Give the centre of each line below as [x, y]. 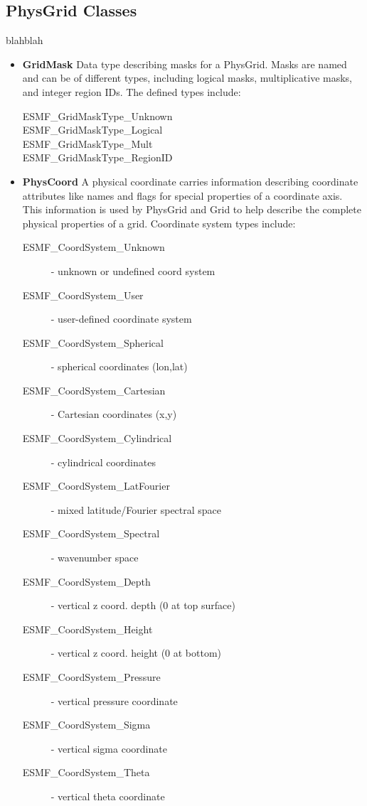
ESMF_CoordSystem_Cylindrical [97, 438]
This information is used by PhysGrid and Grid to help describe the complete [192, 209]
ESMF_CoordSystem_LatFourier [96, 486]
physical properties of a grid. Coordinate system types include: [159, 223]
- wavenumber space [95, 558]
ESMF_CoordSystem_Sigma [86, 725]
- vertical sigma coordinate [109, 748]
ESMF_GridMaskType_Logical [92, 130]
